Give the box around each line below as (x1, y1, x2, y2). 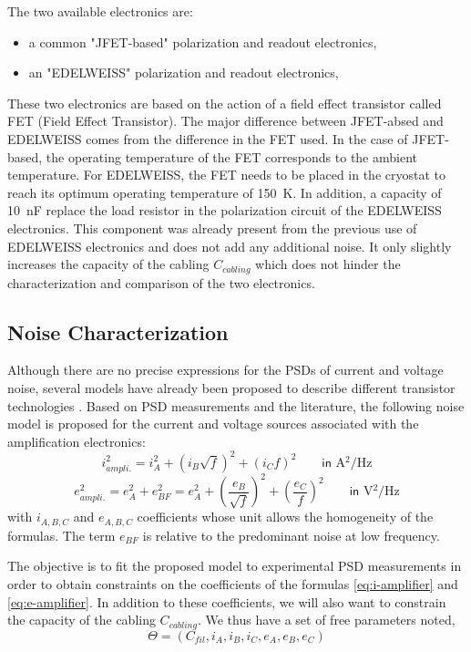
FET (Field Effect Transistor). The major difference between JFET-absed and (7, 111, 444, 130)
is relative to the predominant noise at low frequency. (142, 525, 440, 544)
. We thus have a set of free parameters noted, (197, 610, 456, 629)
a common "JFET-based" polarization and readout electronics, (28, 32, 377, 51)
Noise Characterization (7, 317, 229, 346)
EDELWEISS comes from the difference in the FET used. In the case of (7, 129, 408, 148)
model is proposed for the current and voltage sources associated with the (7, 414, 419, 433)
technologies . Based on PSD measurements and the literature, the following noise (7, 396, 465, 415)
